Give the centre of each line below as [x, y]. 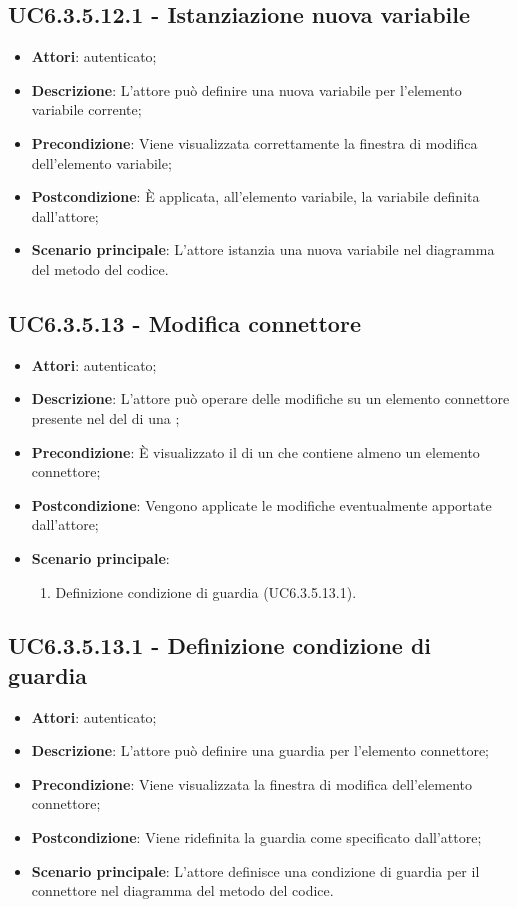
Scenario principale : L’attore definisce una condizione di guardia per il [255, 870]
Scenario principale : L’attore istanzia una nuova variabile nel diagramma [263, 249]
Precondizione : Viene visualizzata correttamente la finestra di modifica [254, 142]
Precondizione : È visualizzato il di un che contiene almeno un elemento [255, 451]
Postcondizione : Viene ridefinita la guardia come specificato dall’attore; [256, 837]
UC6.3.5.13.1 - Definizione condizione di [220, 645]
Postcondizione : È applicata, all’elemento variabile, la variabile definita [255, 196]
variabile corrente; [86, 109]
